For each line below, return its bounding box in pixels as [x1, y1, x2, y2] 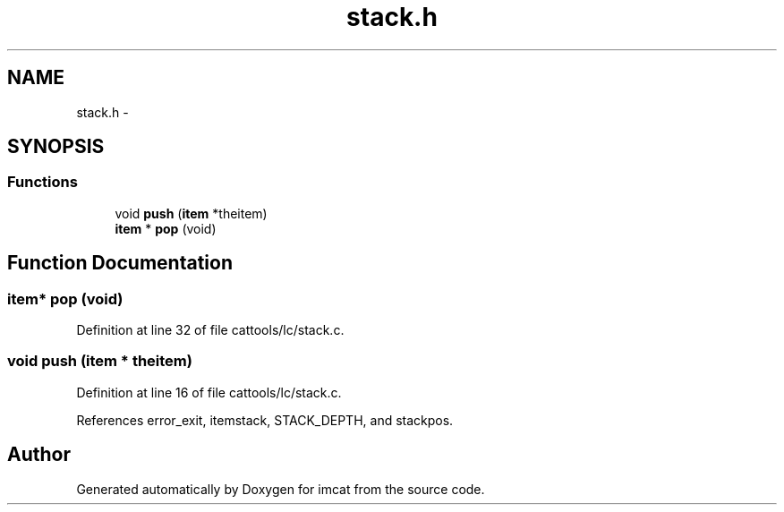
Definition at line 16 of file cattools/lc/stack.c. [76, 384, 342, 400]
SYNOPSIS [7, 135, 105, 158]
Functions [7, 173, 78, 192]
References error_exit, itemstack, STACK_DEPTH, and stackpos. [76, 412, 454, 428]
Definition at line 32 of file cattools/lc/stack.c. [76, 322, 345, 338]
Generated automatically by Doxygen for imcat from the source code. [76, 481, 485, 497]
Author [7, 443, 71, 466]
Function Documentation [7, 252, 233, 275]
